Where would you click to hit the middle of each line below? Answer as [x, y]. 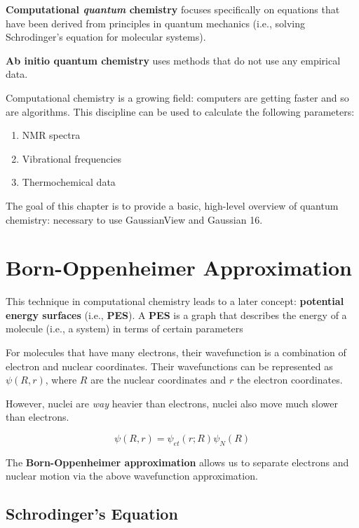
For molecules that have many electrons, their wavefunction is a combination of [176, 352]
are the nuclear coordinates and [158, 380]
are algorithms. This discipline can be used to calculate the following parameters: [180, 111]
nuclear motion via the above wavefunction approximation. [132, 476]
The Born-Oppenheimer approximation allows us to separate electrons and [177, 462]
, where [61, 380]
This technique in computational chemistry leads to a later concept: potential [175, 301]
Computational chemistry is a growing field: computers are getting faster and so [177, 97]
